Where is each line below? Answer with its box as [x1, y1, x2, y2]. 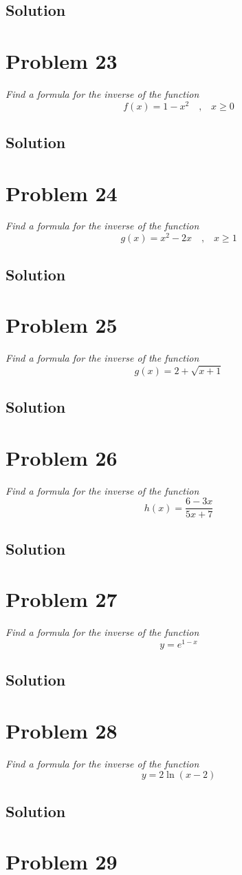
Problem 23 [5, 46, 118, 74]
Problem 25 [5, 311, 118, 339]
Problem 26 [5, 443, 118, 471]
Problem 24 [5, 178, 118, 207]
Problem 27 [5, 585, 118, 613]
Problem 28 [5, 716, 118, 744]
